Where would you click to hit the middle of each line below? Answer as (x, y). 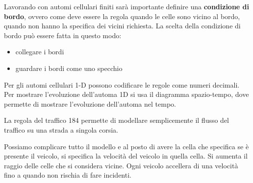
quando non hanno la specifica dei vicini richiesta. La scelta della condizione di (122, 26)
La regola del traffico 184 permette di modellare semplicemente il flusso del (117, 120)
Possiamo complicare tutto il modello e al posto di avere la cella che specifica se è (126, 146)
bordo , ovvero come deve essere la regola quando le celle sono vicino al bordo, (122, 16)
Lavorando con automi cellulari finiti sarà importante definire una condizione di (127, 6)
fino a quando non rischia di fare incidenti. (68, 175)
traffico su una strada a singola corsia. (61, 129)
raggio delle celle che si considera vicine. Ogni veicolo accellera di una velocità (121, 165)
